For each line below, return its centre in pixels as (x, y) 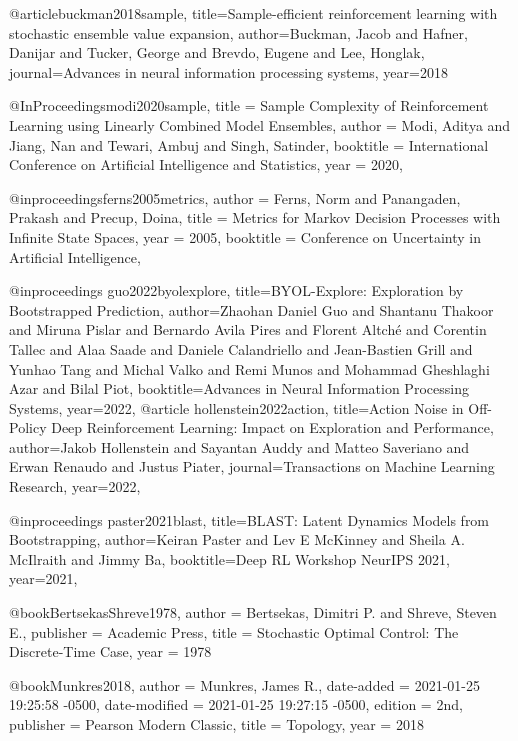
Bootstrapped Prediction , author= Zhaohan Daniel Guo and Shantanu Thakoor (251, 309)
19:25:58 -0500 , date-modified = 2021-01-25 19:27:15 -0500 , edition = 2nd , (236, 704)
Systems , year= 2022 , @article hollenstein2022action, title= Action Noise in (236, 407)
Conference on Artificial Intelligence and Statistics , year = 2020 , (206, 164)
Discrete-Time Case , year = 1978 (110, 651)
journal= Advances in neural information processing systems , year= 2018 (228, 71)
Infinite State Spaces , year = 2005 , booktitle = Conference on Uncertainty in (245, 236)
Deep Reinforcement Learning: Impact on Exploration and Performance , (272, 427)
